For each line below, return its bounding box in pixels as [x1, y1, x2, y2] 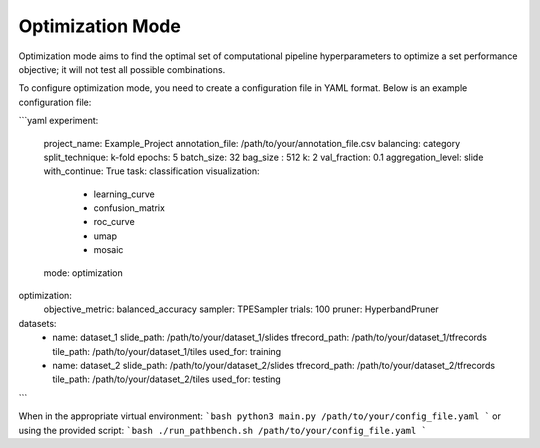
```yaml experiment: [18, 115, 99, 127]
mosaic [93, 244, 124, 256]
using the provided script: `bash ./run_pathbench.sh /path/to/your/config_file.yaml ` [18, 424, 427, 436]
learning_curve [93, 188, 155, 200]
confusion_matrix [93, 202, 165, 214]
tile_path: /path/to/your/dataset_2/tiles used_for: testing [52, 373, 282, 385]
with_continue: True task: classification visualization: [43, 165, 260, 177]
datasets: [18, 317, 57, 329]
